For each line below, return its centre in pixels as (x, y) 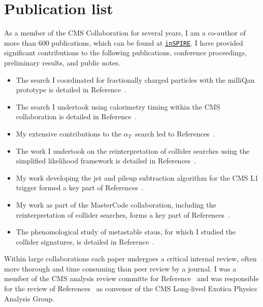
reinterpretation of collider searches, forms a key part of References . (123, 214)
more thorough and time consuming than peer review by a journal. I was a (120, 268)
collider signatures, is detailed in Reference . (85, 241)
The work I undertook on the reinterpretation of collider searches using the (133, 150)
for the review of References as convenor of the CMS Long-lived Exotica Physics (131, 288)
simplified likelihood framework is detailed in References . (106, 161)
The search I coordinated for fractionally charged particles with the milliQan (135, 79)
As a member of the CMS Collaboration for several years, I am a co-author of (125, 33)
